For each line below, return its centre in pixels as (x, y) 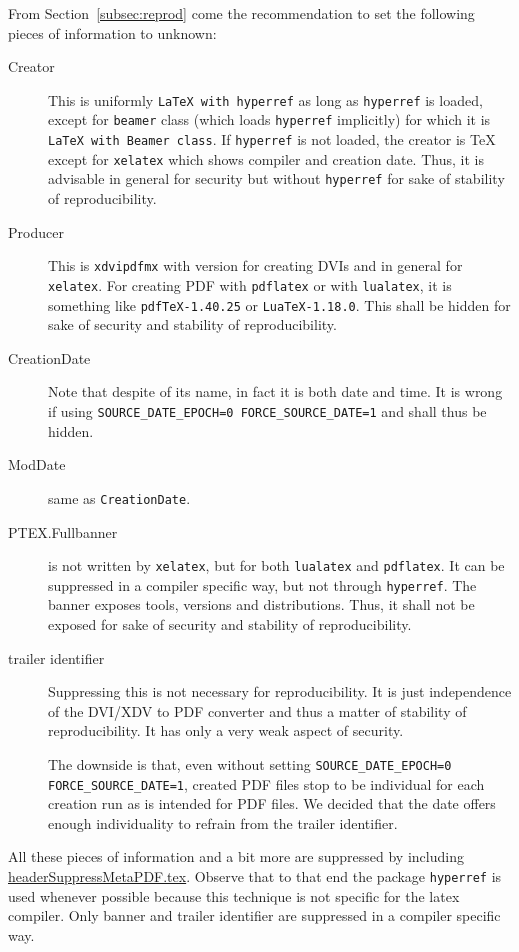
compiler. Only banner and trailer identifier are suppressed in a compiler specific (254, 915)
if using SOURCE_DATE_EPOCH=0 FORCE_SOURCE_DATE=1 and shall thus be (267, 411)
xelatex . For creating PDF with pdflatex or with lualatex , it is (250, 284)
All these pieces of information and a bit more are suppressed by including (236, 856)
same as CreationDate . (119, 497)
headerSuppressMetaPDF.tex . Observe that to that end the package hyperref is (255, 876)
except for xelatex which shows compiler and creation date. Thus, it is (266, 158)
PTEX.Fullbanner (63, 531)
